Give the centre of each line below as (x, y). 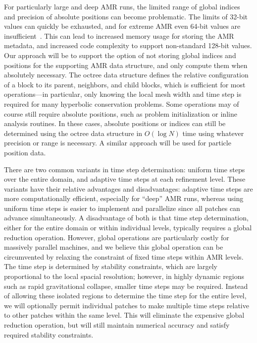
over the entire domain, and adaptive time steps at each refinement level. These (125, 179)
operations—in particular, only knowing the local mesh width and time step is (123, 94)
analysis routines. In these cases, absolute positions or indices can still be (115, 123)
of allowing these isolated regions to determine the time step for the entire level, (125, 296)
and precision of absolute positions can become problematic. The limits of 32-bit (126, 16)
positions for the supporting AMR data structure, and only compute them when (126, 65)
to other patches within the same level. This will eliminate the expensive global (124, 315)
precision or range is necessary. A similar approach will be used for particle (118, 143)
